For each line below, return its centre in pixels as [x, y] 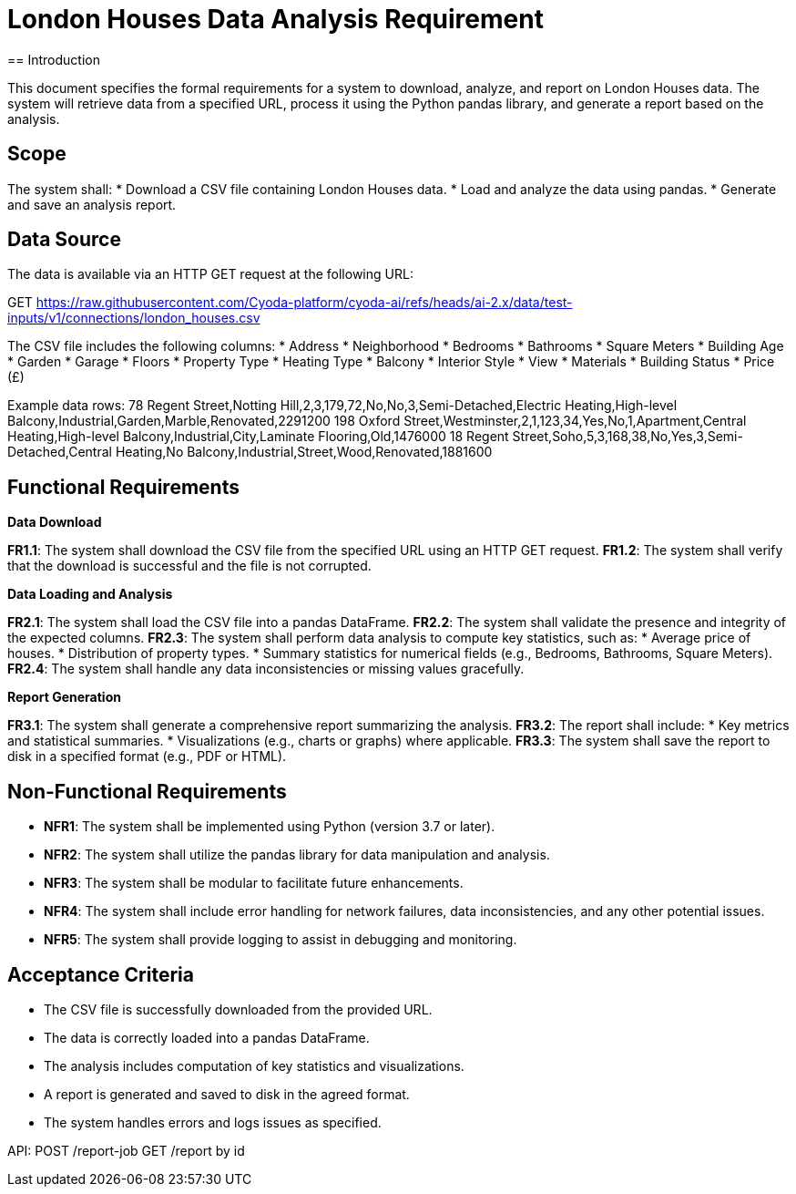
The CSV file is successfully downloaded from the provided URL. [238, 1009]
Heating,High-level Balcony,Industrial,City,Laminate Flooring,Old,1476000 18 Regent [258, 437]
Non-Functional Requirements [147, 791]
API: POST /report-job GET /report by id [126, 1150]
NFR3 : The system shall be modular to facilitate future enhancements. [254, 883]
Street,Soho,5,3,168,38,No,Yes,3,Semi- [628, 437]
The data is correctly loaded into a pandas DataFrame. [207, 1037]
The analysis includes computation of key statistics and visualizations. [254, 1065]
